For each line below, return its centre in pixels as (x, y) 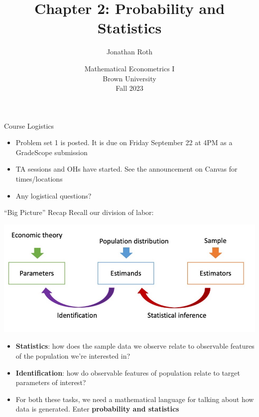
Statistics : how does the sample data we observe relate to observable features (135, 346)
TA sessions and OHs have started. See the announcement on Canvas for (127, 169)
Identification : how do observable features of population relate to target (128, 372)
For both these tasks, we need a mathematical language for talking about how (135, 399)
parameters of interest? (51, 382)
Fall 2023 (129, 88)
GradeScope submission (52, 152)
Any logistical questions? (54, 195)
